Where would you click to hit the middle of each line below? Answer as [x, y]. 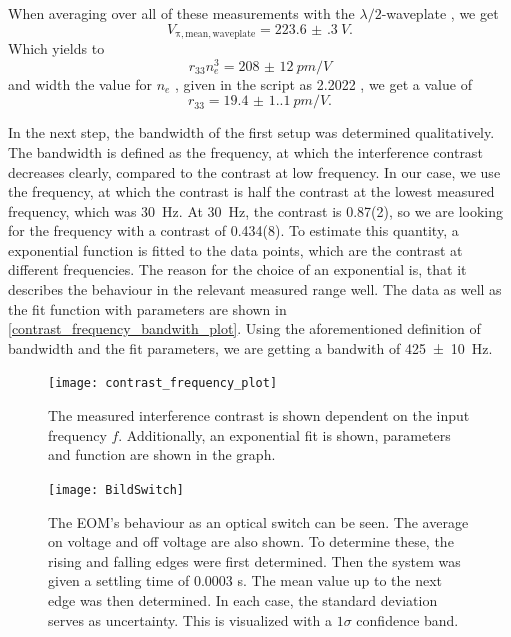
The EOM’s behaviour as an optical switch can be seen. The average [258, 521]
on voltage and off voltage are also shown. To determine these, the [251, 541]
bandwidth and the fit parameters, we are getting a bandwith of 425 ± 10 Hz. [250, 347]
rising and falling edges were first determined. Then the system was [254, 560]
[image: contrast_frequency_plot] [163, 383]
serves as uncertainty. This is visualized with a [190, 619]
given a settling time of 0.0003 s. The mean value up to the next [245, 580]
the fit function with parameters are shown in [147, 308]
